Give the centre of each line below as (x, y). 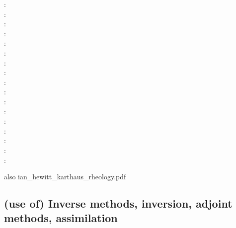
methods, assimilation (61, 218)
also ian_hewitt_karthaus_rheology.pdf (65, 177)
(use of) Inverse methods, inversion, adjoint (118, 203)
